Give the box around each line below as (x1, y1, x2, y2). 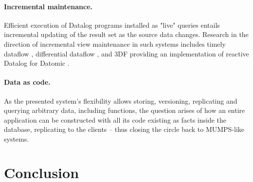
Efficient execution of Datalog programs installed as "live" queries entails (4, 19, 220, 30)
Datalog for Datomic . (4, 58, 70, 68)
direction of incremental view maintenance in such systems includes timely (4, 38, 226, 49)
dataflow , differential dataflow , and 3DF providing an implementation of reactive (4, 48, 249, 58)
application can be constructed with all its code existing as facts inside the (4, 114, 227, 125)
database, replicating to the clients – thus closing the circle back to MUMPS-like (4, 124, 245, 134)
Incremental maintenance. (4, 1, 92, 11)
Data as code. (4, 77, 51, 87)
